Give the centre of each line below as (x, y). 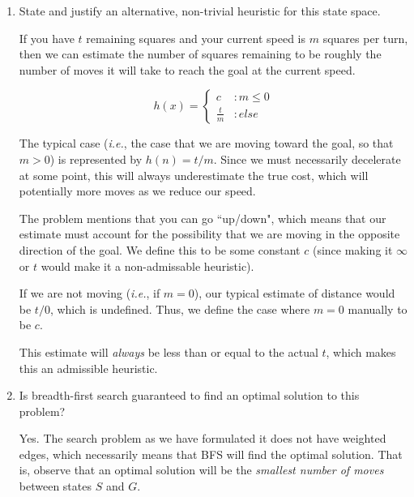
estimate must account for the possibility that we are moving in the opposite (209, 234)
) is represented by (96, 159)
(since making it (352, 249)
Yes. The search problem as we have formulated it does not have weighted (203, 438)
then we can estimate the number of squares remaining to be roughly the (200, 54)
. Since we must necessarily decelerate (307, 159)
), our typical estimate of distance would (294, 293)
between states (55, 486)
